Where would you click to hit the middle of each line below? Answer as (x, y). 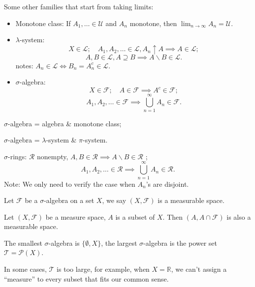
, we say (114, 200)
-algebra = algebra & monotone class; (65, 123)
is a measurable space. (191, 200)
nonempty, (53, 156)
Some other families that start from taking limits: (79, 6)
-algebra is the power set (180, 243)
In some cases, (25, 269)
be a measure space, (76, 216)
